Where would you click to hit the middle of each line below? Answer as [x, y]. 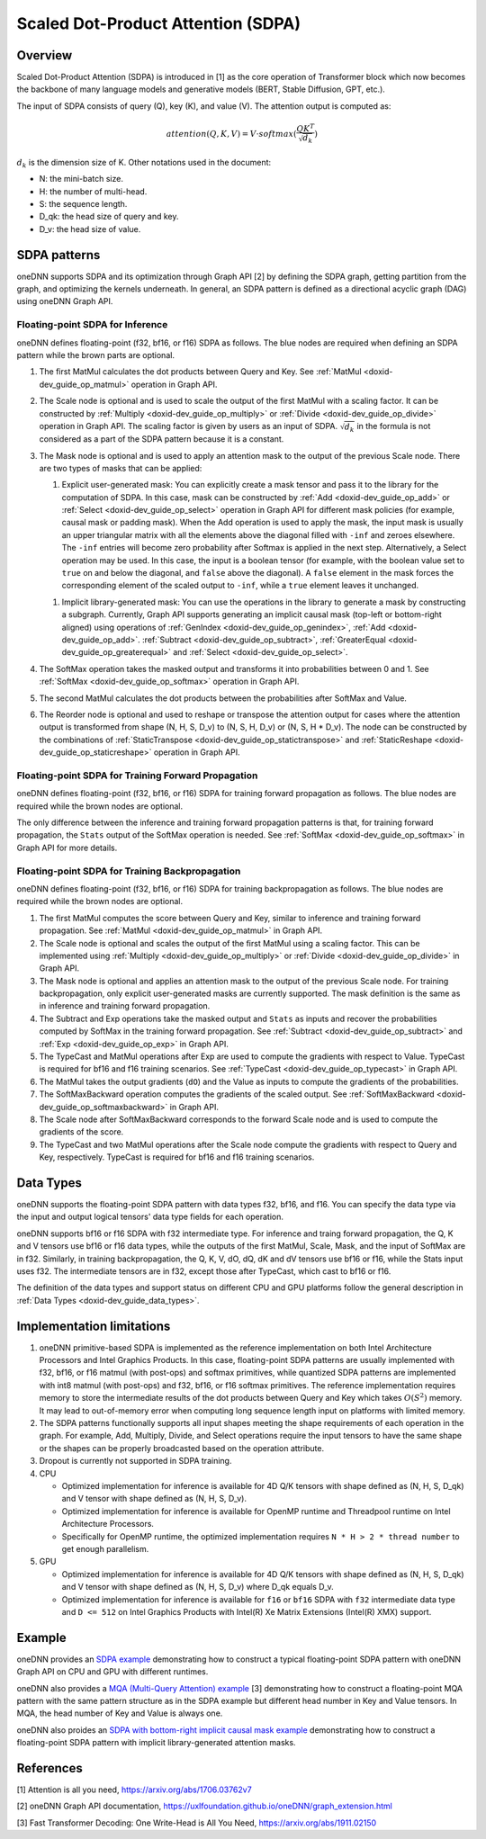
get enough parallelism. [105, 1548]
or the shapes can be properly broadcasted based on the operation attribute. [181, 1448]
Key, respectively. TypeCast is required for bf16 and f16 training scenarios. [177, 1157]
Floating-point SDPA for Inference [92, 325]
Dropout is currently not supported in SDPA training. [135, 1461]
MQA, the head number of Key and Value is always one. [120, 1713]
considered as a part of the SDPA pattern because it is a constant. [162, 439]
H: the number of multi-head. [93, 191]
